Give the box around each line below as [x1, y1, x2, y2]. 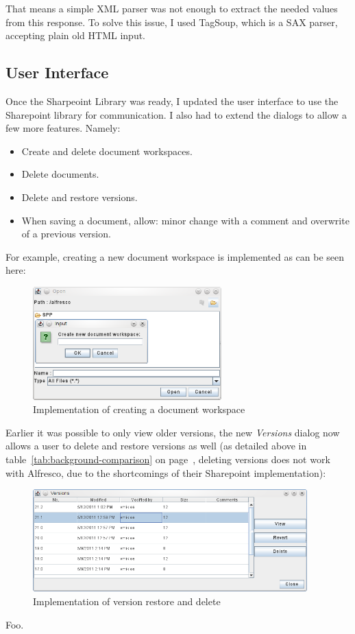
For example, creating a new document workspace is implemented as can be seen [5, 249, 345, 263]
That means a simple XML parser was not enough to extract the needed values [5, 1, 338, 15]
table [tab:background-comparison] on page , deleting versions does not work [5, 451, 330, 466]
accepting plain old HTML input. [5, 28, 146, 43]
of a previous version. [21, 226, 111, 241]
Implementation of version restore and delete [33, 594, 221, 608]
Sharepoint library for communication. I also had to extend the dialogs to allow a [5, 107, 347, 121]
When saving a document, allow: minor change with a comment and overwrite [21, 213, 350, 227]
